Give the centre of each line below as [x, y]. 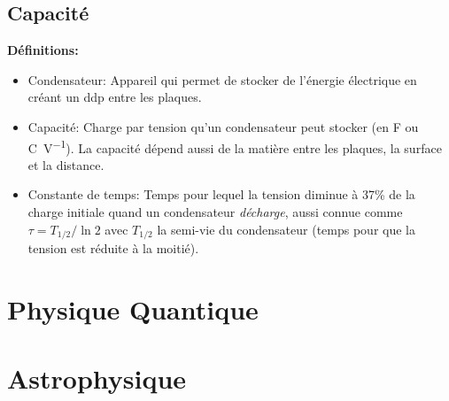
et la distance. [66, 164]
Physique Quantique [133, 308]
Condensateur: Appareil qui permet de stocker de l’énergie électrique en [222, 79]
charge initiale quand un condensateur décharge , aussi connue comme [215, 212]
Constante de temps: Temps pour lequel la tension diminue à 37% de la [221, 194]
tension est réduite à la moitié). [113, 248]
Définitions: [43, 50]
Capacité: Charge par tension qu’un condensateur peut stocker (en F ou [223, 126]
